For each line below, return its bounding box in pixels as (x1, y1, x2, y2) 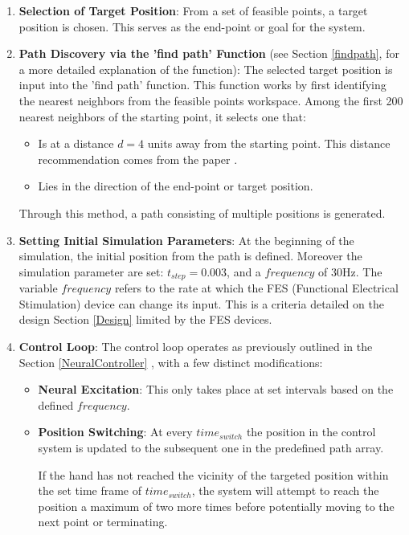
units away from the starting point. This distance (147, 135, 391, 152)
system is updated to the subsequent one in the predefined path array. (38, 439, 384, 455)
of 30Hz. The (318, 263, 382, 280)
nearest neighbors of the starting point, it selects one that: (18, 108, 306, 125)
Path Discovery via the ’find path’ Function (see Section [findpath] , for (18, 45, 399, 62)
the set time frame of (38, 482, 142, 499)
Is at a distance (38, 135, 114, 152)
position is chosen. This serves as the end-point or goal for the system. (18, 18, 366, 35)
